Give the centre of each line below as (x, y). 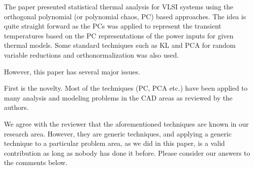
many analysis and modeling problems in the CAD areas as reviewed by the (118, 97)
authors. (16, 107)
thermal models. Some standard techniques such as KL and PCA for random (120, 45)
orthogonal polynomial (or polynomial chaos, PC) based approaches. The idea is (125, 16)
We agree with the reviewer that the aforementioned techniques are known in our (127, 123)
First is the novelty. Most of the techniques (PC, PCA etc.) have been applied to (126, 88)
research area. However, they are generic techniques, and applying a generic (118, 133)
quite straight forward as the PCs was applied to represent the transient (113, 26)
